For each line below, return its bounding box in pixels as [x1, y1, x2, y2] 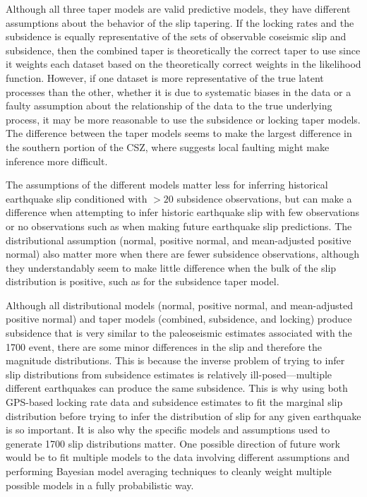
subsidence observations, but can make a [176, 191, 352, 205]
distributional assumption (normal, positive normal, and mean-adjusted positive [6, 232, 351, 247]
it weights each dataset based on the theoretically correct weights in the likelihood [6, 56, 361, 71]
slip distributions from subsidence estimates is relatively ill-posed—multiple [6, 366, 332, 381]
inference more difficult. [6, 153, 108, 168]
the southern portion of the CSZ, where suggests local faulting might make [6, 139, 330, 154]
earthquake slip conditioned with [6, 191, 148, 205]
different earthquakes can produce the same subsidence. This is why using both [6, 381, 348, 395]
